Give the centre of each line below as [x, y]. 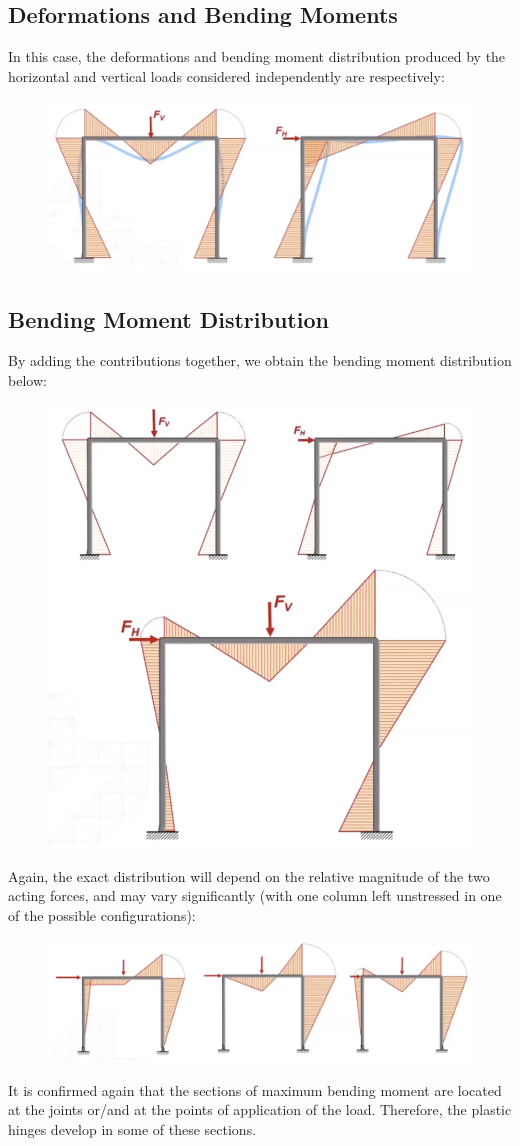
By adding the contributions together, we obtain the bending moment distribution [260, 360]
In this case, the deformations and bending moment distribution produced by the [257, 56]
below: [27, 379]
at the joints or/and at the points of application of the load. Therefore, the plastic [260, 1109]
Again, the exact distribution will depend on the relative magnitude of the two [249, 875]
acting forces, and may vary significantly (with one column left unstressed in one [255, 895]
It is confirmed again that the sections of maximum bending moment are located [255, 1089]
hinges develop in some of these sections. [132, 1128]
